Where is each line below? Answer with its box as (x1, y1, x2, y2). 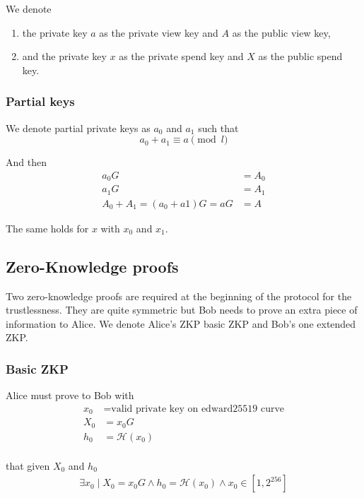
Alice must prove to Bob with (6, 388, 134, 403)
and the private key (22, 49, 107, 64)
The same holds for (6, 220, 89, 235)
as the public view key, (232, 25, 331, 40)
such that (198, 120, 239, 135)
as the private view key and (99, 25, 218, 40)
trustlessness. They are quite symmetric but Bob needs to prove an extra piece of (6, 302, 358, 317)
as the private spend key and (119, 49, 244, 64)
